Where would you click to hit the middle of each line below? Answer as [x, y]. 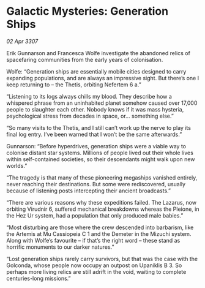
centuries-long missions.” [39, 278]
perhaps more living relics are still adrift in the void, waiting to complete [96, 271]
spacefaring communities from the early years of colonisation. [85, 59]
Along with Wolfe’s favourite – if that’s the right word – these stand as [93, 240]
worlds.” [17, 165]
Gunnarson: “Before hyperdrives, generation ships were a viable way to [96, 146]
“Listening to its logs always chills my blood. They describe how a [89, 96]
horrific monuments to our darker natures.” [60, 247]
